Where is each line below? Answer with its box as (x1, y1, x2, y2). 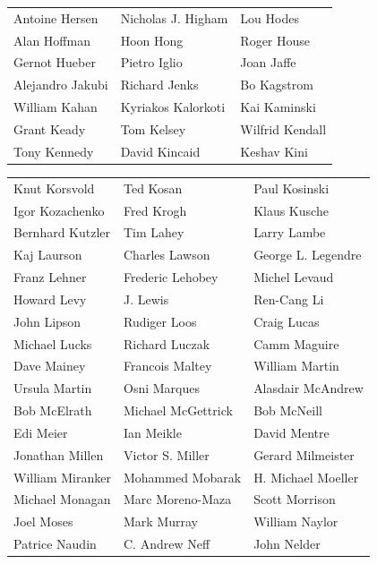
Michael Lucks (13, 334, 92, 353)
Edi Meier (13, 423, 68, 441)
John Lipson (13, 312, 81, 330)
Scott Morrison (253, 490, 336, 508)
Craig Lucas (253, 312, 320, 330)
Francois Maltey (124, 356, 212, 375)
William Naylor (253, 512, 338, 531)
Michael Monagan (13, 490, 111, 508)
